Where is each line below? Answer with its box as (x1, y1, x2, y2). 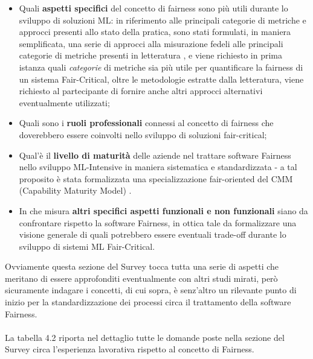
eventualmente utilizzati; (19, 96, 110, 109)
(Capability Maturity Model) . (19, 184, 132, 197)
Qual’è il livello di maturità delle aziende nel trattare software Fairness (19, 148, 291, 161)
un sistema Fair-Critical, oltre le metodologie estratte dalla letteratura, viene (19, 72, 304, 85)
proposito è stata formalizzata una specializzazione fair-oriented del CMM (19, 172, 293, 185)
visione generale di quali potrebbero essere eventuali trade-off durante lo (19, 228, 286, 241)
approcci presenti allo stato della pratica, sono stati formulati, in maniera (19, 25, 291, 38)
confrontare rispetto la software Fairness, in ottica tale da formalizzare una (19, 216, 297, 229)
